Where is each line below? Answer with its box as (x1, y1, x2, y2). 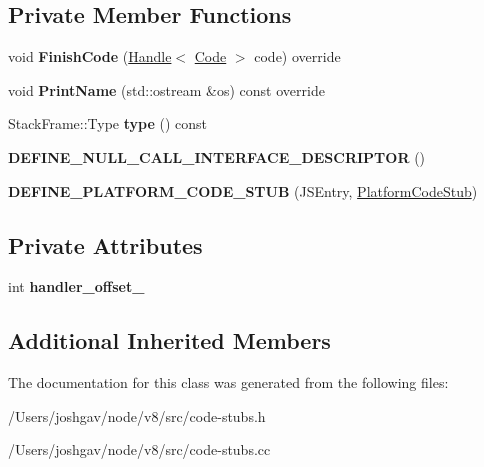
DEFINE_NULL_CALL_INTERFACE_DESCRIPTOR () (8, 146, 426, 167)
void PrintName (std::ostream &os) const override (8, 79, 325, 100)
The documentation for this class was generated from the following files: (8, 372, 449, 393)
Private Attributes (8, 229, 203, 260)
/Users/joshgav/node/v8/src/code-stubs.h (8, 405, 266, 426)
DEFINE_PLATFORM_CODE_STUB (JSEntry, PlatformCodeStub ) (8, 180, 478, 201)
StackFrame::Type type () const (8, 113, 208, 134)
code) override (254, 46, 341, 67)
